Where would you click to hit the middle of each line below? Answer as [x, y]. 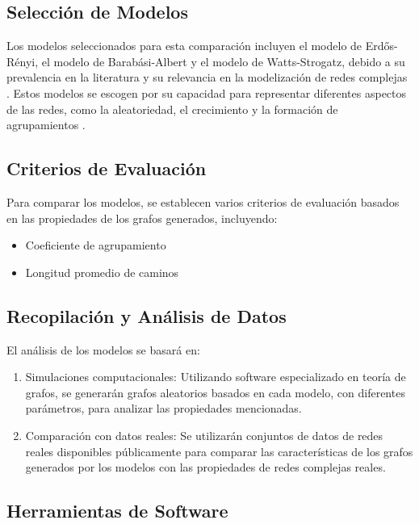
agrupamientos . [46, 125]
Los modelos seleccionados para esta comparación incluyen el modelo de [184, 46]
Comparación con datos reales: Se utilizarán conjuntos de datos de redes [204, 435]
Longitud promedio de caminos [102, 272]
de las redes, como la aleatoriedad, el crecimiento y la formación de [172, 109]
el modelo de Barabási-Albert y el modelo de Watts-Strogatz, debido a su [223, 61]
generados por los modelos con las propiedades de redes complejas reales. [205, 467]
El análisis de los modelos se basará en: [103, 349]
